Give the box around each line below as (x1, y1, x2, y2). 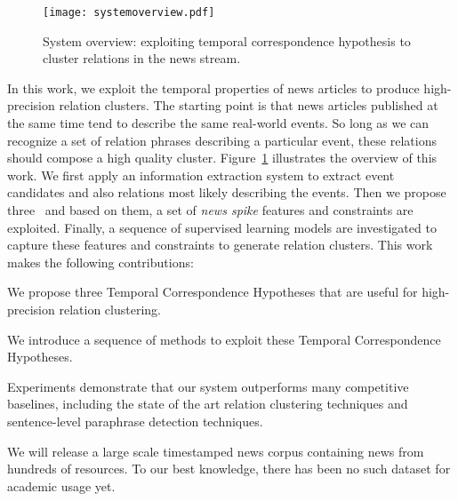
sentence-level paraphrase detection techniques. (7, 411, 263, 430)
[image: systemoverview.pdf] (43, 6, 215, 19)
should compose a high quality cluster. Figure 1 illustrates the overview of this (7, 148, 438, 167)
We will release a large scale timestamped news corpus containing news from (7, 441, 424, 460)
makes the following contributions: (7, 252, 194, 271)
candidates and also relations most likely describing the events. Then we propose (7, 183, 446, 202)
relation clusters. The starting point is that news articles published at (59, 96, 438, 115)
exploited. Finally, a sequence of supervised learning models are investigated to (7, 218, 437, 236)
